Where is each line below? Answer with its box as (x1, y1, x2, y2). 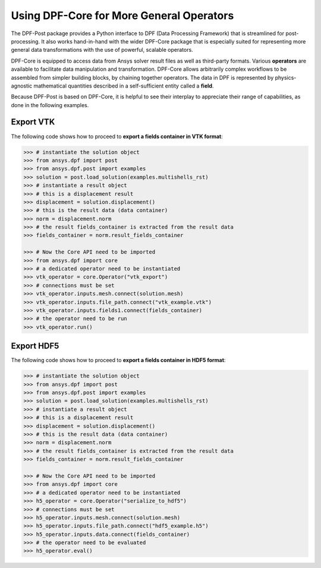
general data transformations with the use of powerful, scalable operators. (11, 46, 193, 54)
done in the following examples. (11, 101, 89, 108)
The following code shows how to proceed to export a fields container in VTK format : (11, 133, 223, 140)
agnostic (11, 82, 33, 89)
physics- (275, 74, 297, 81)
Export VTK (11, 117, 55, 127)
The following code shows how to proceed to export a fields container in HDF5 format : (11, 357, 226, 364)
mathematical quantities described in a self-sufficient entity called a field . (33, 82, 214, 89)
